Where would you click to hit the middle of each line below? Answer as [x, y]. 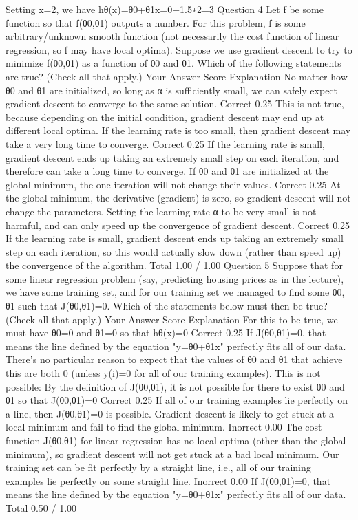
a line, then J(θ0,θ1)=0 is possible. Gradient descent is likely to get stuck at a [170, 413]
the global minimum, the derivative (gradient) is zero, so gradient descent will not [178, 198]
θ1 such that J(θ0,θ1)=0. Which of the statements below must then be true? [167, 306]
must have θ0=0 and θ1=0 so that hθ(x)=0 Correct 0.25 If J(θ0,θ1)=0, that [166, 333]
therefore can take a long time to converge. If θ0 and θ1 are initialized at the [167, 171]
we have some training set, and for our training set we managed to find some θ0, [175, 292]
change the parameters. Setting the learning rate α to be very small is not [161, 211]
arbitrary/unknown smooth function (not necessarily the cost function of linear [172, 36]
